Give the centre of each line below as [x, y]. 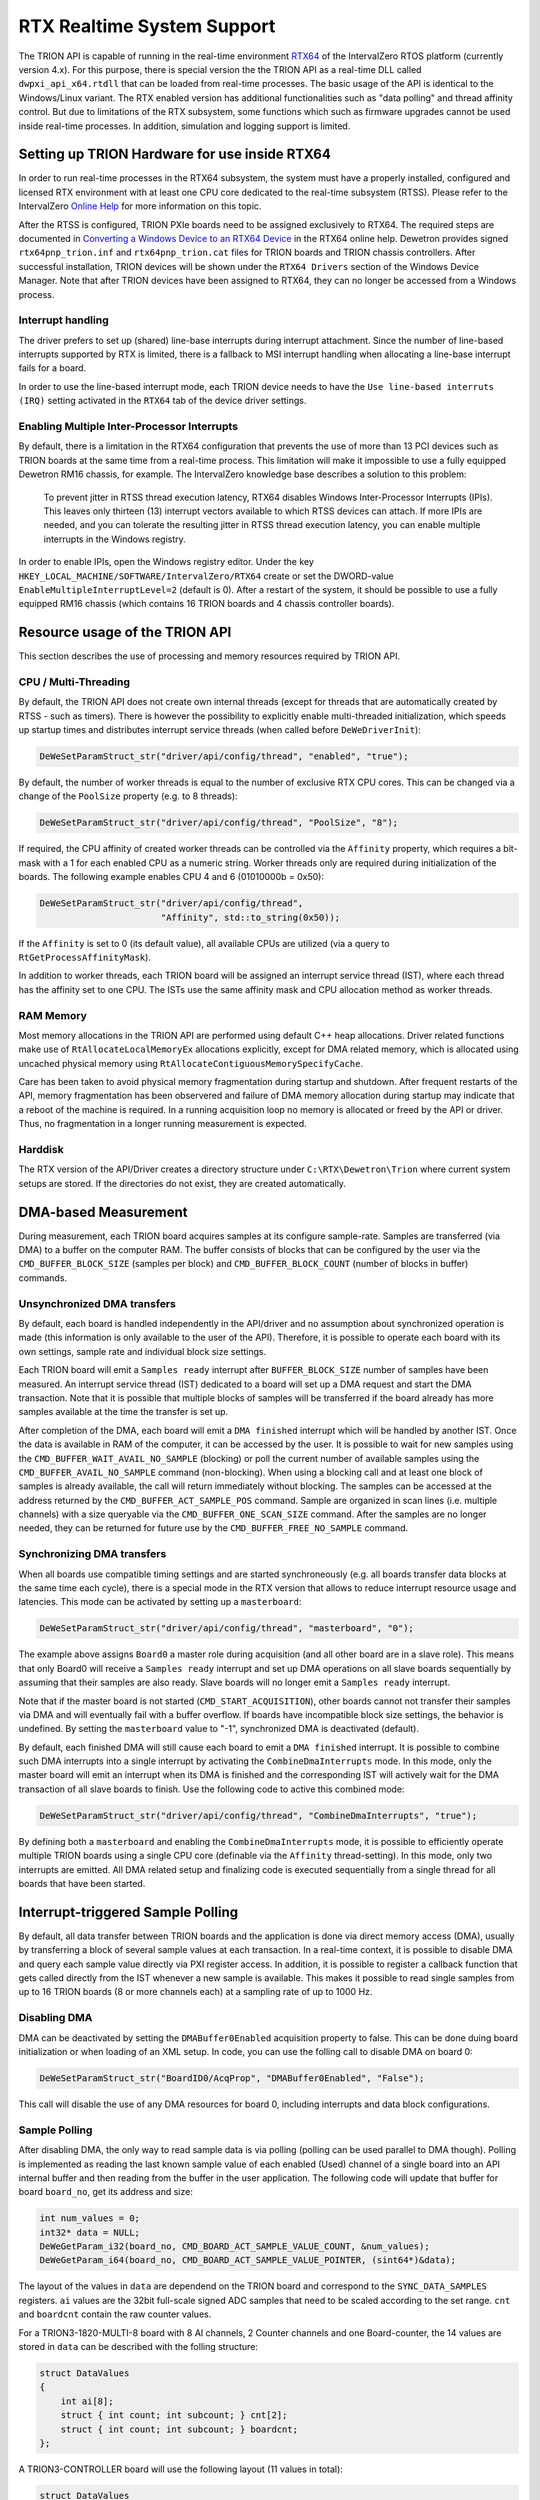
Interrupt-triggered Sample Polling [128, 1911]
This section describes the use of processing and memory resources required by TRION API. [209, 656]
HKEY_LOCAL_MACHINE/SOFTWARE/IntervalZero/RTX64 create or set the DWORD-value [206, 576]
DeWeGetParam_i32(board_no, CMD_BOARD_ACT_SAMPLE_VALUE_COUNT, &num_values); [234, 2246]
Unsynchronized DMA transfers [97, 1303]
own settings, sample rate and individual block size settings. [142, 1351]
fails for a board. [52, 368]
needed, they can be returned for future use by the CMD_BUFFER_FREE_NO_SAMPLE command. [213, 1528]
